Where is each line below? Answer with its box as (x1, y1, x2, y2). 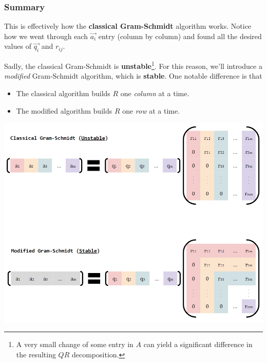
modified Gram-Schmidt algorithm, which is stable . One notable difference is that (4, 70, 262, 81)
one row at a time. (122, 105, 180, 116)
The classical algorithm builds (16, 88, 110, 99)
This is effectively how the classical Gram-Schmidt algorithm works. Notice (4, 21, 252, 31)
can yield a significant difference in (143, 339, 253, 350)
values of (4, 41, 31, 51)
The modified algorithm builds (16, 105, 112, 116)
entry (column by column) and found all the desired (98, 30, 262, 41)
